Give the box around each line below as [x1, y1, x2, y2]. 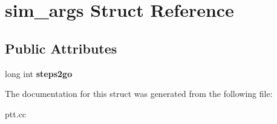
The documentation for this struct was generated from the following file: [5, 87, 273, 100]
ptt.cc [5, 107, 26, 120]
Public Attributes [5, 39, 117, 57]
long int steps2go [5, 67, 73, 79]
